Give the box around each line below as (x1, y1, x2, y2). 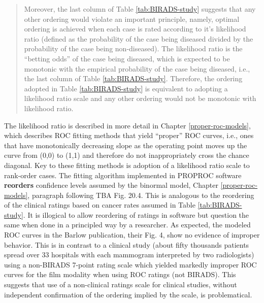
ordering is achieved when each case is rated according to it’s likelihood (24, 23, 246, 34)
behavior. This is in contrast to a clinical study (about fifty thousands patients (4, 239, 249, 250)
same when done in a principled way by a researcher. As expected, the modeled (4, 219, 251, 230)
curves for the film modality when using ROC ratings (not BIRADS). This (4, 269, 236, 280)
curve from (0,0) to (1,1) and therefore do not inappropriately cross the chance (4, 150, 249, 160)
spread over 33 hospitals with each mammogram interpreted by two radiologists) (4, 249, 254, 260)
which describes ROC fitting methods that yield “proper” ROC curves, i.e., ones (4, 130, 254, 141)
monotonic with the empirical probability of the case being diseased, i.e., (24, 63, 250, 74)
